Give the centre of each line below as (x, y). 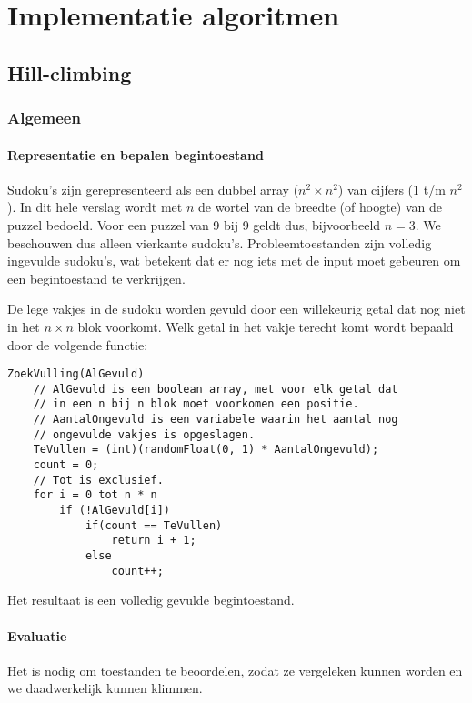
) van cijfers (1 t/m (392, 189)
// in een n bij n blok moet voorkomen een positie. (196, 404)
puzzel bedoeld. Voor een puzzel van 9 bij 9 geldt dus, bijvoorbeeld (194, 224)
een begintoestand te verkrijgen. (96, 278)
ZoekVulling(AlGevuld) (76, 374)
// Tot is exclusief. (98, 480)
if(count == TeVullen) (154, 525)
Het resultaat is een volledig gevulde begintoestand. (151, 600)
